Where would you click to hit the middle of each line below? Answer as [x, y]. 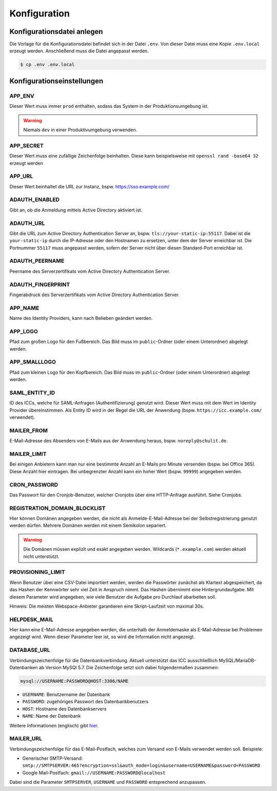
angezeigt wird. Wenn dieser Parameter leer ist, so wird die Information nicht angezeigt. [102, 637]
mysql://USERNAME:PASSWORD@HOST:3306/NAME [74, 681]
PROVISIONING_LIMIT [37, 572]
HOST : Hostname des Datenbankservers [64, 709]
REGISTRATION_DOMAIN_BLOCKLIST [57, 508]
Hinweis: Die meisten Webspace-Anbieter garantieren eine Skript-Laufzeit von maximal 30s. [107, 606]
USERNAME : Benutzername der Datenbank [66, 694]
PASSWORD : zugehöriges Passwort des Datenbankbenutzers [85, 702]
